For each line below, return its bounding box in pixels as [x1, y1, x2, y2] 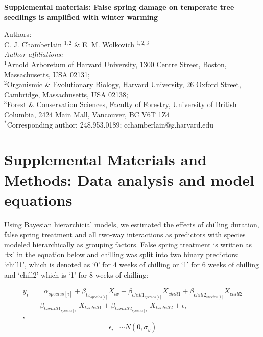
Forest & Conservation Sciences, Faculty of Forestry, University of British [7, 99, 237, 110]
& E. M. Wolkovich [74, 38, 134, 49]
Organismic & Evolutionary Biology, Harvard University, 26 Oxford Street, [7, 79, 241, 90]
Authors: [4, 29, 32, 39]
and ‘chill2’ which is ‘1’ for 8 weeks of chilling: [4, 269, 149, 280]
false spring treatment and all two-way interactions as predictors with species [4, 229, 246, 240]
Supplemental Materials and [4, 149, 207, 170]
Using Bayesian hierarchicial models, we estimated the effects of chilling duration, [4, 219, 259, 229]
